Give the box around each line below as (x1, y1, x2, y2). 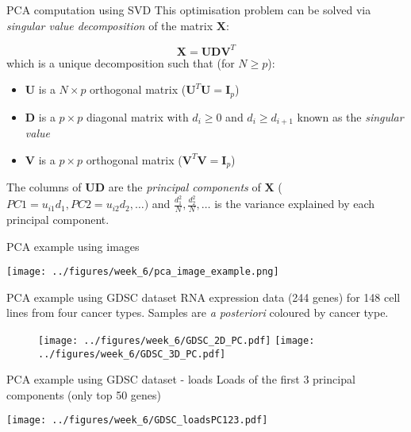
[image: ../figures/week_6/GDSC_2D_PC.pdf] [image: (38, 334, 315, 346)
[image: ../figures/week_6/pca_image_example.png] (6, 266, 279, 278)
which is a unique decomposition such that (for (6, 54, 235, 71)
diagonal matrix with (86, 108, 189, 125)
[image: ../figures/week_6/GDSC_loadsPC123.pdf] (6, 415, 268, 426)
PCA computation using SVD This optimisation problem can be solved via (6, 2, 371, 17)
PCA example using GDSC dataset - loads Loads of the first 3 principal (6, 371, 355, 388)
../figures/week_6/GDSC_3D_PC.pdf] (38, 348, 226, 360)
